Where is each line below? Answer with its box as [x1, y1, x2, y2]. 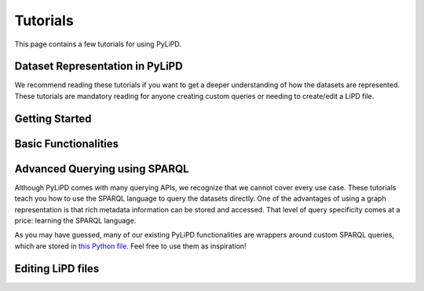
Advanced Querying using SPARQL [14, 162, 189, 175]
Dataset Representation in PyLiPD [14, 60, 184, 73]
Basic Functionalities [14, 137, 119, 150]
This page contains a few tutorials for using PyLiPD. [14, 39, 182, 49]
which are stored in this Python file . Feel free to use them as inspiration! [14, 241, 247, 251]
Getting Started [14, 112, 92, 125]
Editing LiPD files [14, 262, 100, 275]
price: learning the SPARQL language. [14, 215, 137, 225]
